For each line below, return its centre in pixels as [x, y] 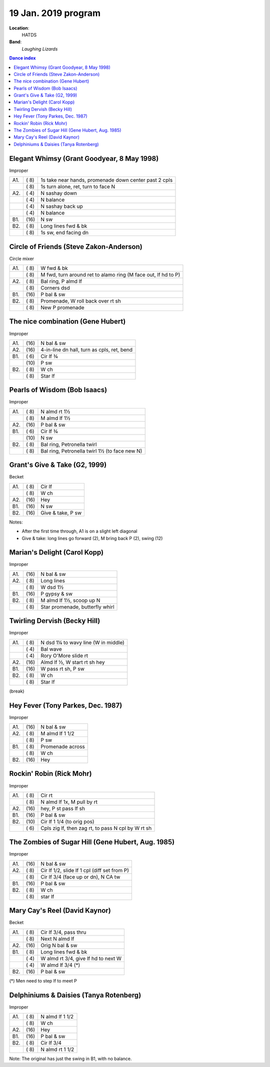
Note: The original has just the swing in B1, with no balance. [70, 1059]
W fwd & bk [54, 268]
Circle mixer [22, 258]
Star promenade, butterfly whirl [77, 606]
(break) [17, 691]
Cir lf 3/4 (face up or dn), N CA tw [80, 876]
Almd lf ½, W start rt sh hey [73, 662]
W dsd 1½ [52, 587]
